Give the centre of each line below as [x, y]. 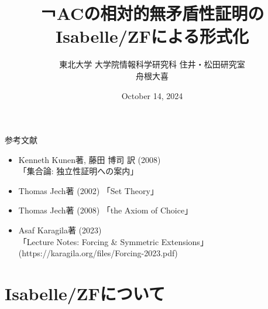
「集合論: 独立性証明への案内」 [78, 171]
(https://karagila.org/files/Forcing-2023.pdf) [98, 253]
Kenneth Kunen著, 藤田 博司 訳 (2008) [90, 159]
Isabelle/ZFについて [85, 293]
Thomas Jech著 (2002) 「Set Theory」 [88, 190]
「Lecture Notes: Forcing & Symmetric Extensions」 [113, 241]
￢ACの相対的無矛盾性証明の [152, 13]
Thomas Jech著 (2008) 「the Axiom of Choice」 [106, 210]
